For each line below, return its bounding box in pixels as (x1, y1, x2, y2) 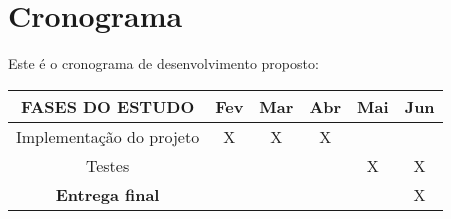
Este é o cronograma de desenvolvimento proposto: (8, 53, 319, 74)
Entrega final (55, 182, 160, 206)
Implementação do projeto (16, 124, 200, 148)
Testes (85, 153, 130, 177)
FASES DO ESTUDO (20, 94, 195, 118)
